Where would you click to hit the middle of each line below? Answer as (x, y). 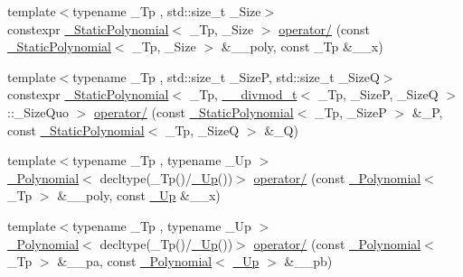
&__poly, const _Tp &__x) (302, 46)
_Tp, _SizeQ (202, 129)
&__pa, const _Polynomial (135, 261)
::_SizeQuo (38, 111)
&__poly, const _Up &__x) (139, 195)
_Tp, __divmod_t (243, 94)
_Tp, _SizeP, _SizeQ (378, 94)
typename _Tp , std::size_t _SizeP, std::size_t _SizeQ (226, 76)
